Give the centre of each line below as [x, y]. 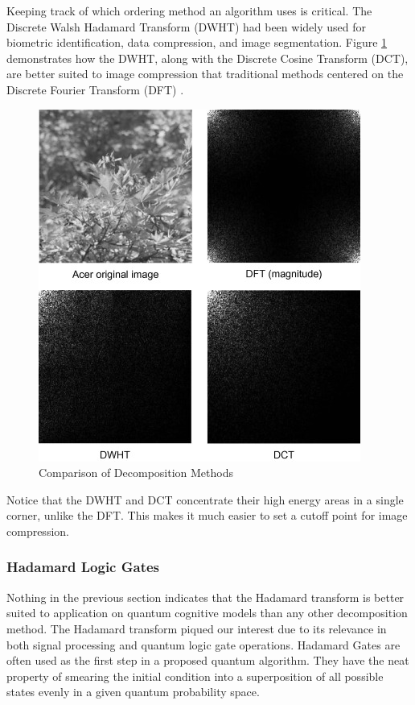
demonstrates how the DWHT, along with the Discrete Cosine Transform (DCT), [207, 58]
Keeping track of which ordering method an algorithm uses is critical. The [189, 10]
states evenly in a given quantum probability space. [133, 692]
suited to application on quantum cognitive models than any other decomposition [207, 613]
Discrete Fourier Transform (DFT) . [95, 89]
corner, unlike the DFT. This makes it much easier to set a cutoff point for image [207, 515]
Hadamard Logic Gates [83, 567]
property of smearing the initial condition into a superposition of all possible [195, 676]
